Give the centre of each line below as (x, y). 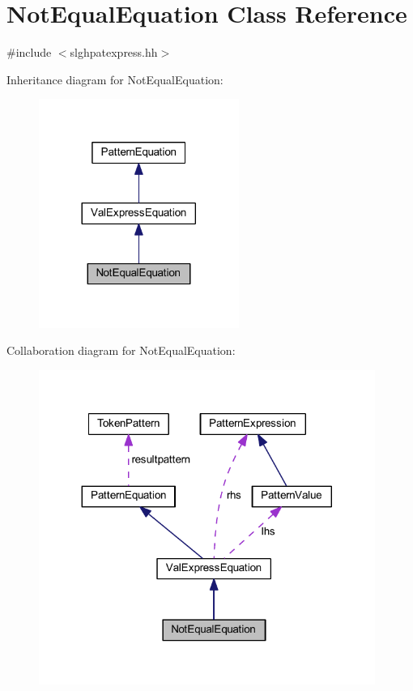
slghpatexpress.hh (114, 52)
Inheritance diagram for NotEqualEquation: (115, 79)
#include (29, 52)
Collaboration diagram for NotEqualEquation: (121, 350)
